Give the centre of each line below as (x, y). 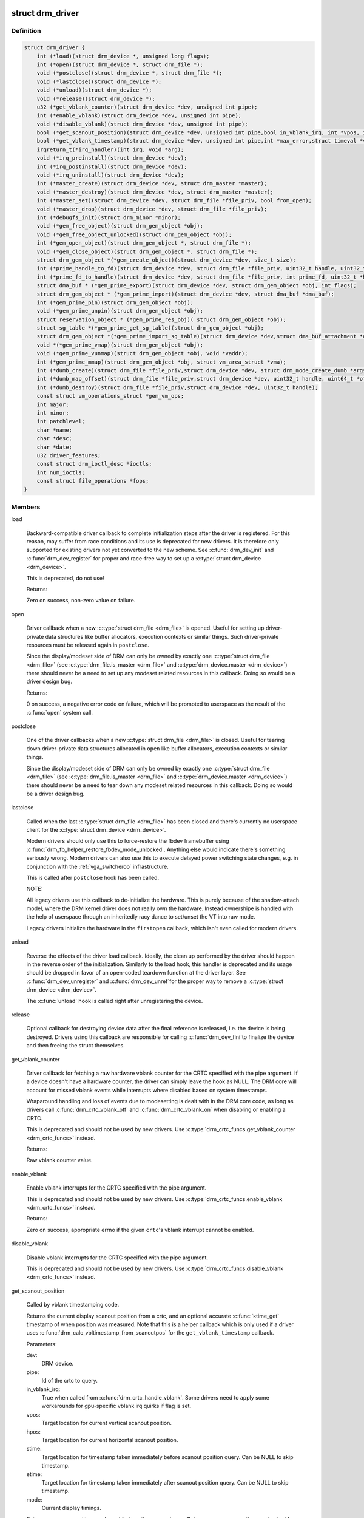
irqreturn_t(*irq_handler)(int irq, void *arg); (110, 149)
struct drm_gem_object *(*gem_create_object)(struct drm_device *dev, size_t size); (167, 260)
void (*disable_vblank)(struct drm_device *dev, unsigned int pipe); (142, 124)
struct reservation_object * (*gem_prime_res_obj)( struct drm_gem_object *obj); (161, 319)
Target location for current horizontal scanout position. (110, 1440)
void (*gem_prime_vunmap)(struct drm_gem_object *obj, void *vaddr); (142, 353)
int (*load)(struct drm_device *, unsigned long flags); (123, 56)
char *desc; (55, 438)
